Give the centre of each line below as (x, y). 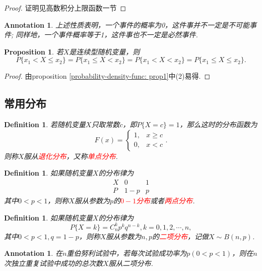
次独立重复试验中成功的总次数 (53, 263)
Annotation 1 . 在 (33, 253)
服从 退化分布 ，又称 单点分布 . (71, 156)
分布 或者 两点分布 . (166, 201)
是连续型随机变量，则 (105, 51)
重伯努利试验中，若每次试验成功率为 (127, 253)
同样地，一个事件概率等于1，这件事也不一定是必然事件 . (107, 35)
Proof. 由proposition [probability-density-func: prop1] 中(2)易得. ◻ (107, 76)
